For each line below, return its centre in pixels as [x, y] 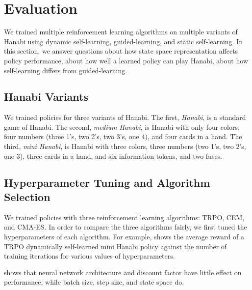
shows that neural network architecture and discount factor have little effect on [123, 272]
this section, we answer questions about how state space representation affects [121, 51]
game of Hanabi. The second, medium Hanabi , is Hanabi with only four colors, [122, 127]
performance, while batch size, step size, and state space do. [94, 282]
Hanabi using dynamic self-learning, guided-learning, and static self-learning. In [123, 41]
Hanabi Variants [46, 97]
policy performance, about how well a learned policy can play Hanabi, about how [126, 60]
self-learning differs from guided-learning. [66, 70]
